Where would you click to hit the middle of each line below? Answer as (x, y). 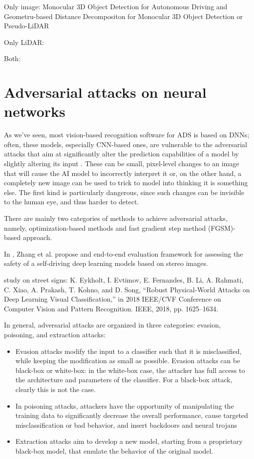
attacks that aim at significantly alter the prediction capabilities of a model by (121, 154)
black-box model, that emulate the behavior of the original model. (114, 450)
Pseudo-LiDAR (27, 26)
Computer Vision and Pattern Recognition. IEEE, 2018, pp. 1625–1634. (111, 308)
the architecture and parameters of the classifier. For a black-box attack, (124, 380)
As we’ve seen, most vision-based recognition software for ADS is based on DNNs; (127, 135)
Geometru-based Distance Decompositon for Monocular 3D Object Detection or (123, 16)
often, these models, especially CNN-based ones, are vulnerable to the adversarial (126, 144)
